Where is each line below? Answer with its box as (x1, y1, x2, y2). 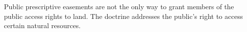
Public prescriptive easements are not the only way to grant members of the (4, 1, 234, 11)
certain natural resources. (4, 20, 81, 31)
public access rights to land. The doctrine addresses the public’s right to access (4, 11, 243, 21)
